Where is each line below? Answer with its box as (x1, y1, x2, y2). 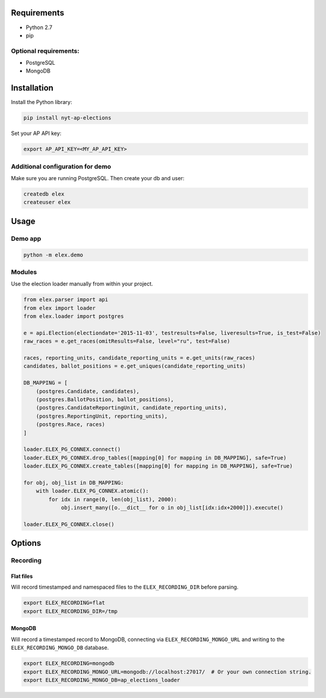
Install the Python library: (11, 99, 72, 106)
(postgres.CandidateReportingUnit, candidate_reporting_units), (36, 404, 227, 411)
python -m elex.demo (23, 251, 83, 258)
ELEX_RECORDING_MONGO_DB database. (11, 644, 109, 651)
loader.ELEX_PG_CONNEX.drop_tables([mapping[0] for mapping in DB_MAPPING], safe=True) (23, 454, 287, 461)
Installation (11, 83, 53, 93)
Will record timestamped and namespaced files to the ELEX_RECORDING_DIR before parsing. (11, 583, 239, 591)
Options (11, 538, 42, 548)
